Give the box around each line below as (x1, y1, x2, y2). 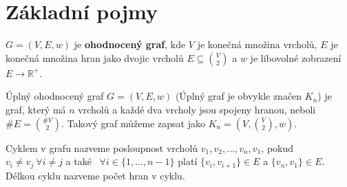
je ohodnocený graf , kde (74, 37, 186, 52)
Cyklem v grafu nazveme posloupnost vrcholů (6, 140, 198, 155)
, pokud (261, 140, 294, 155)
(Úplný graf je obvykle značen (175, 89, 302, 103)
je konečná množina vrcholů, (197, 37, 317, 52)
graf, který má (6, 102, 66, 116)
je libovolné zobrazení (250, 50, 341, 65)
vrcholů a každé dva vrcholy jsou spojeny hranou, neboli (78, 102, 316, 116)
